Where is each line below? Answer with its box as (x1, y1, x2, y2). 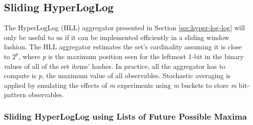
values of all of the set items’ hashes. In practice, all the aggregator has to (4, 61, 226, 71)
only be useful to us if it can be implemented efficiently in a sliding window (4, 32, 230, 42)
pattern (4, 89, 26, 100)
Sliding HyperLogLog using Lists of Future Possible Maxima (4, 110, 247, 122)
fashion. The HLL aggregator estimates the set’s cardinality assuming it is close (4, 42, 242, 52)
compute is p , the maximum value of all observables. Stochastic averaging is (4, 70, 231, 81)
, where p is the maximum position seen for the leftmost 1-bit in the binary (18, 51, 244, 61)
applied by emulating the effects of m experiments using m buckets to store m (4, 80, 237, 90)
